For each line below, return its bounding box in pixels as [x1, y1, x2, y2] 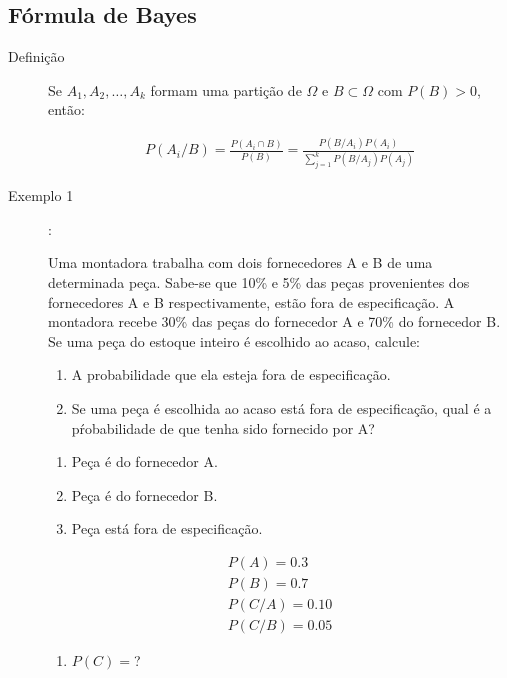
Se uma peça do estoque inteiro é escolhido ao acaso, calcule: [48, 330, 420, 351]
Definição [8, 46, 65, 67]
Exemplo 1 [8, 185, 74, 206]
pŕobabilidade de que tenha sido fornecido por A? [71, 417, 375, 438]
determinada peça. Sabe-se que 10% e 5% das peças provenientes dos [48, 271, 470, 292]
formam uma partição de [150, 79, 302, 100]
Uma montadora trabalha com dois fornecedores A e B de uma [48, 252, 433, 273]
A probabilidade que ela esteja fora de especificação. [71, 364, 391, 385]
